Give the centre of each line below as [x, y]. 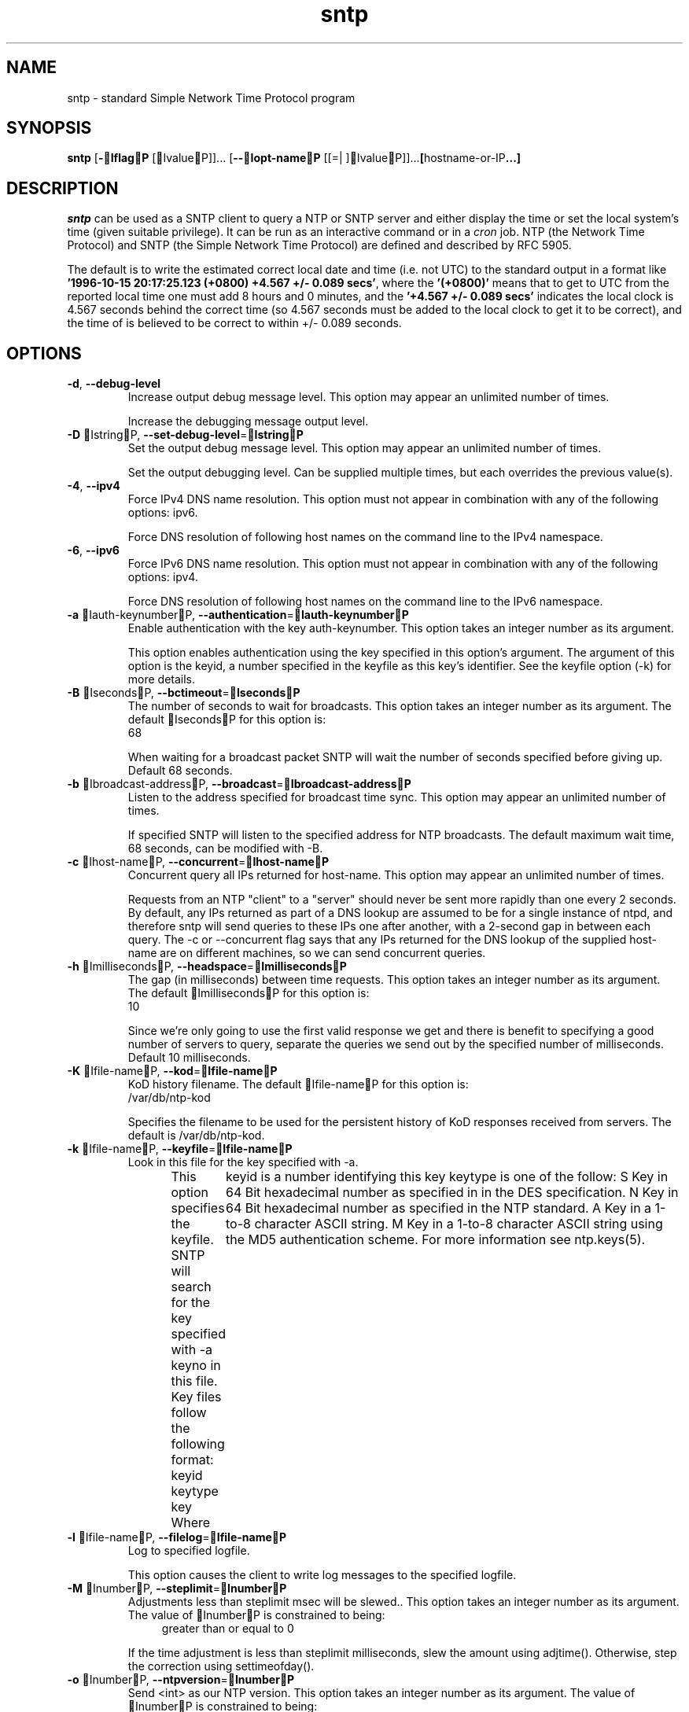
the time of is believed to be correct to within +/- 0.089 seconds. [234, 323]
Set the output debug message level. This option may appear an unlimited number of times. [365, 448]
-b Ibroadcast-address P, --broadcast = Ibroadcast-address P [239, 784]
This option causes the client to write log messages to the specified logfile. [322, 1575]
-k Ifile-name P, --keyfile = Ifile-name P [180, 1149]
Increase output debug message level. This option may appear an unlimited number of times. [368, 397]
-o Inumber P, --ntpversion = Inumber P [181, 1680]
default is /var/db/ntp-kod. [196, 1136]
